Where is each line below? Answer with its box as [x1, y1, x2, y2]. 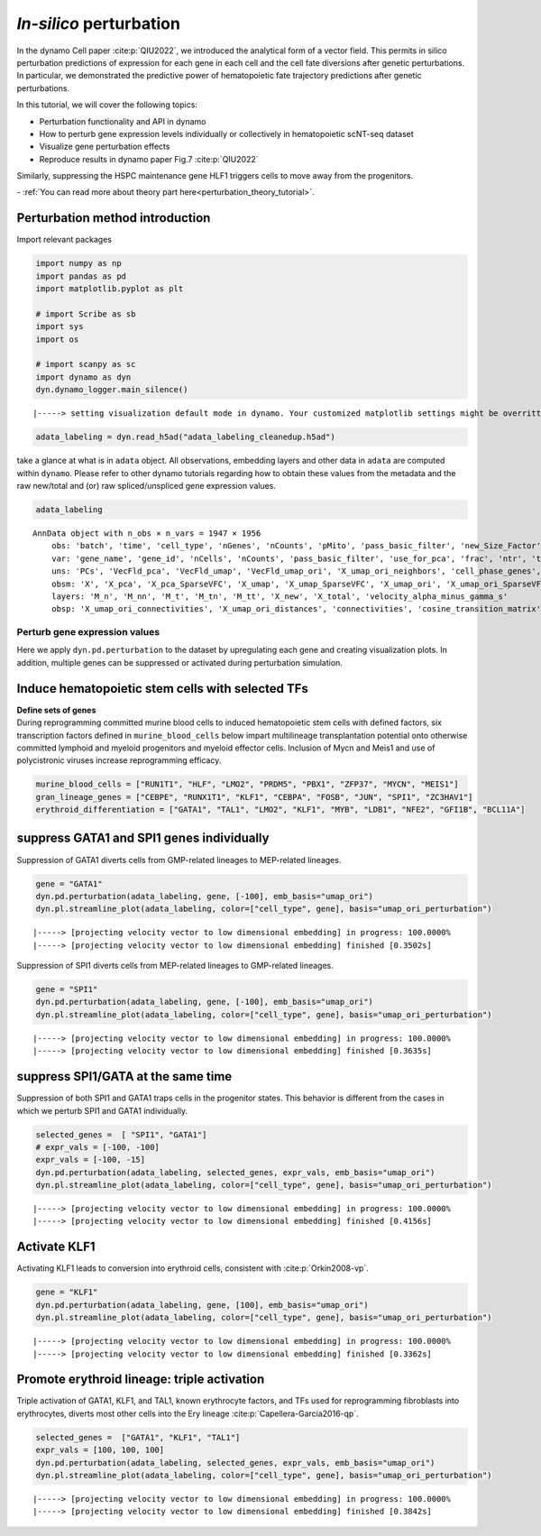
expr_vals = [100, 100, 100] [35, 1445, 165, 1456]
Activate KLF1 [16, 1239, 96, 1255]
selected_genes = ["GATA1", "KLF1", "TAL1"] [35, 1432, 241, 1442]
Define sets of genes [16, 704, 96, 715]
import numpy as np [35, 258, 122, 269]
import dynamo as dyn [35, 372, 132, 382]
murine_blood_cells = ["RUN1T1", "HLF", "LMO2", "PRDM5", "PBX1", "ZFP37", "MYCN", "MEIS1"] [35, 779, 459, 789]
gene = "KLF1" [35, 1287, 98, 1298]
